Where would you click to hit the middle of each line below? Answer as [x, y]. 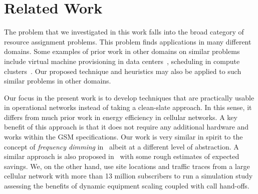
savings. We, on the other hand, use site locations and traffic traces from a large [127, 166]
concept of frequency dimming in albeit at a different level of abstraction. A [121, 146]
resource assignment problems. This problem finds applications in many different [128, 41]
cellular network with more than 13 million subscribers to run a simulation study [128, 176]
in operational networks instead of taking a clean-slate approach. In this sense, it [128, 107]
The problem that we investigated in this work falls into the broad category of [124, 32]
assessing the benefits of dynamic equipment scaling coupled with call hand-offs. [127, 186]
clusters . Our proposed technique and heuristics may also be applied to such [123, 71]
